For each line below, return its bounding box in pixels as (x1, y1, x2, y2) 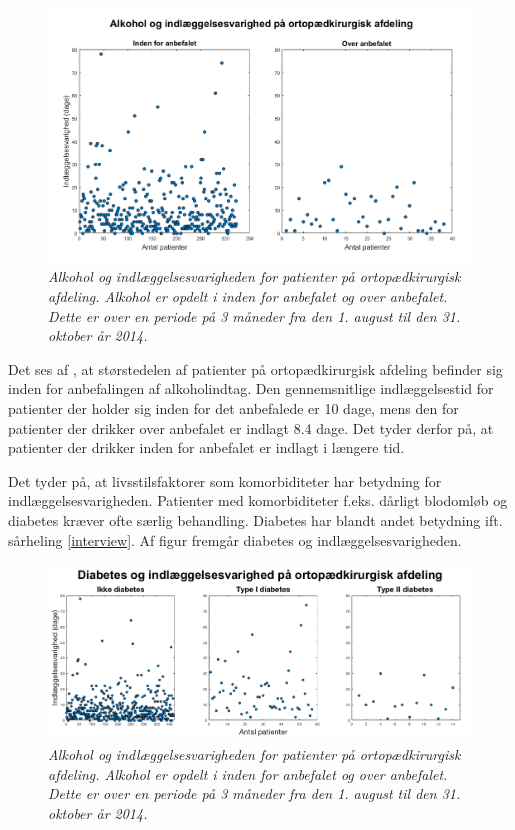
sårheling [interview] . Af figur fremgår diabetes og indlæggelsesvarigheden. (8, 529, 462, 550)
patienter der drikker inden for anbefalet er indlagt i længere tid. (8, 437, 405, 458)
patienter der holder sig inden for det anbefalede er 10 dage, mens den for (8, 398, 459, 419)
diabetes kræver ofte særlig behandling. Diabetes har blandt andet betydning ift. (8, 510, 503, 531)
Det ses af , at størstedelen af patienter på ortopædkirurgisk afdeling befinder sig (8, 358, 503, 379)
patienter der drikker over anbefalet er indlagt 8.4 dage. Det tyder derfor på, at (8, 417, 494, 438)
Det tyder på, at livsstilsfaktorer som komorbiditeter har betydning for (8, 470, 442, 491)
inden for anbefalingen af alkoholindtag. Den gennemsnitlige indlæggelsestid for (8, 378, 494, 399)
